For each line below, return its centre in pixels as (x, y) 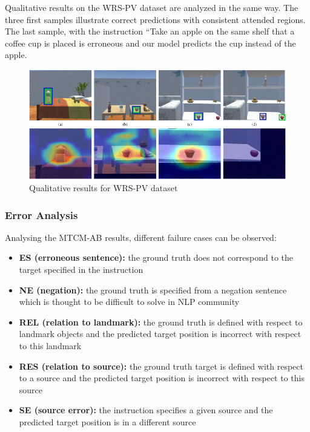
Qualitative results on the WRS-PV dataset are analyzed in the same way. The (152, 7)
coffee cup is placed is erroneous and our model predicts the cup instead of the (150, 43)
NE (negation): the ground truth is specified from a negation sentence (153, 290)
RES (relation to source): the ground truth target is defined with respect (161, 366)
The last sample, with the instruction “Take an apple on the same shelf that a (150, 31)
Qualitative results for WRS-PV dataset (104, 188)
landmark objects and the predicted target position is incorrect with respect (160, 334)
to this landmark (50, 346)
